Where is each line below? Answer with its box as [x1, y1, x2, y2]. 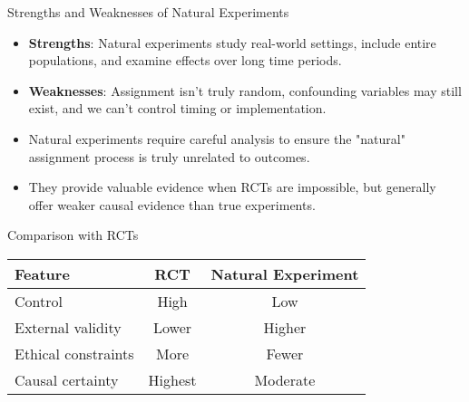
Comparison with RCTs [7, 225, 139, 244]
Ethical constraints [15, 342, 134, 364]
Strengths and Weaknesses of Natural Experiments [7, 3, 289, 21]
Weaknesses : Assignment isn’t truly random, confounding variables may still [28, 81, 462, 100]
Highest [148, 368, 197, 390]
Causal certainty [15, 368, 119, 390]
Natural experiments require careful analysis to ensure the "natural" [28, 129, 405, 148]
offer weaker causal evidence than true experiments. [28, 195, 316, 214]
